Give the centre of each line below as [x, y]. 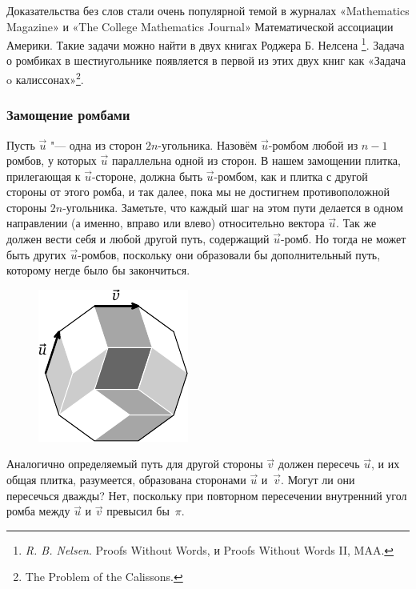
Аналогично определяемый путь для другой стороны [135, 464]
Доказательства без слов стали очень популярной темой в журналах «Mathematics [208, 10]
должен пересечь [319, 464]
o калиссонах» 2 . [45, 78]
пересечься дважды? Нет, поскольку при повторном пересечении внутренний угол [207, 495]
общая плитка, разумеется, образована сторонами [126, 480]
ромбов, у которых [52, 160]
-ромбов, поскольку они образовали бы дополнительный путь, [229, 254]
